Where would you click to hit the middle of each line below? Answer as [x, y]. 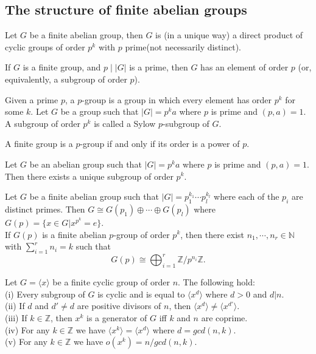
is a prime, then [159, 67]
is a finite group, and [62, 67]
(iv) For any [27, 329]
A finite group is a [39, 144]
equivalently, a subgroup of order [66, 79]
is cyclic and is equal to [141, 294]
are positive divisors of [119, 306]
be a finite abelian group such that [94, 196]
